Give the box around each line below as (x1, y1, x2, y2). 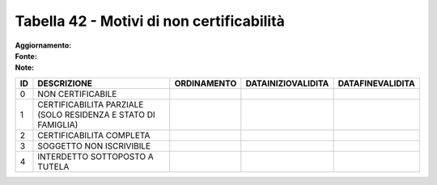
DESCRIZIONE (37, 78, 93, 89)
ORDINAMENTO (174, 78, 237, 89)
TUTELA (37, 161, 70, 172)
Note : (15, 63, 35, 73)
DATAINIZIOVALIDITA (245, 78, 329, 89)
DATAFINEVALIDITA (337, 78, 416, 89)
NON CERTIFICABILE (37, 88, 117, 99)
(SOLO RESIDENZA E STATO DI (37, 109, 155, 120)
